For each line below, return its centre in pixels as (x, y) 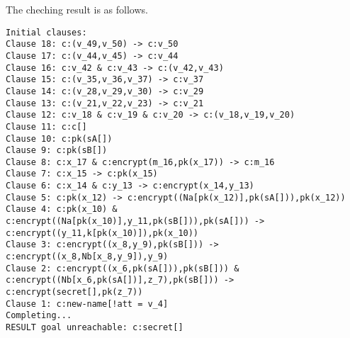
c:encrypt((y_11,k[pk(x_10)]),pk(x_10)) (102, 233)
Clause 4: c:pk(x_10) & (62, 209)
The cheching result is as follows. (77, 9)
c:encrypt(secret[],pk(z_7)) (74, 292)
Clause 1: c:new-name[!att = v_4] (87, 304)
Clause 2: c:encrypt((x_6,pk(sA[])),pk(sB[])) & (123, 268)
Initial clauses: (46, 32)
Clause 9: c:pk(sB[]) (57, 151)
